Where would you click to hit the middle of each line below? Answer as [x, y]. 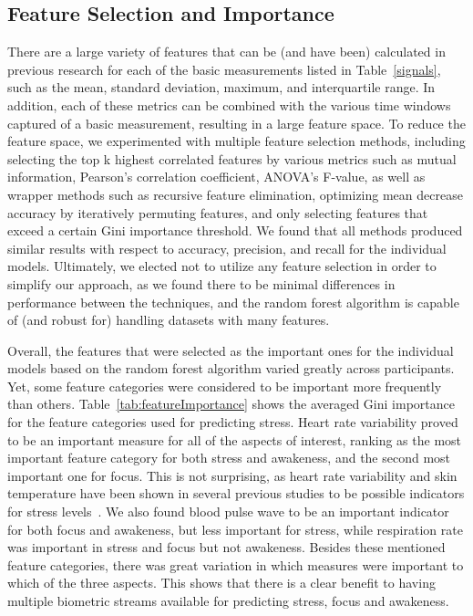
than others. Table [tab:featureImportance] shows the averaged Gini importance [231, 404]
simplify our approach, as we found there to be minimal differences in [201, 283]
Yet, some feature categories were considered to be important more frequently [225, 386]
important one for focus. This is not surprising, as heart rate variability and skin [232, 475]
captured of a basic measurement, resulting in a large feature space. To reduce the [236, 123]
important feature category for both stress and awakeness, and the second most [229, 458]
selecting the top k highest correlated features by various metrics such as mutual [232, 158]
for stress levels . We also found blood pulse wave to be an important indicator [228, 512]
